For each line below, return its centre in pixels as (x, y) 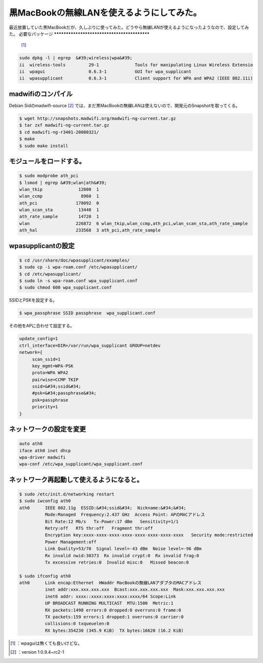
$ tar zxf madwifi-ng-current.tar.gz (64, 125)
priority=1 (45, 407)
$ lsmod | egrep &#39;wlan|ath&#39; (63, 182)
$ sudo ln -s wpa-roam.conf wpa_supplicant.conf (78, 281)
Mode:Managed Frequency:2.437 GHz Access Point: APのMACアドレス (125, 515)
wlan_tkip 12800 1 (59, 189)
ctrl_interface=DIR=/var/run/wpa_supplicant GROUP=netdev (90, 345)
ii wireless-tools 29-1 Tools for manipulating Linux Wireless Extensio (136, 65)
